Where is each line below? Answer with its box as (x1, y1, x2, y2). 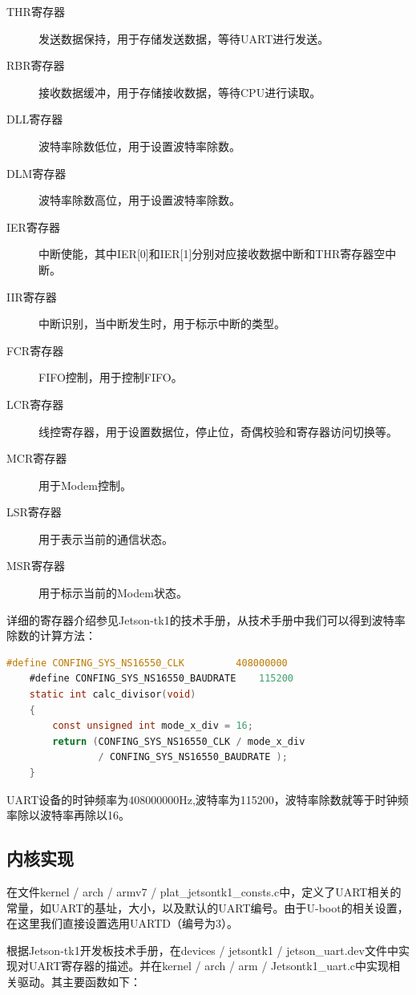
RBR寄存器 (6, 57, 65, 74)
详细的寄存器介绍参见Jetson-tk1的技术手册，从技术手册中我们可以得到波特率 (6, 611, 406, 628)
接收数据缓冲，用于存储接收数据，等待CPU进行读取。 (38, 83, 321, 100)
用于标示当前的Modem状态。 (38, 584, 188, 601)
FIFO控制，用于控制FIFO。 (38, 369, 183, 386)
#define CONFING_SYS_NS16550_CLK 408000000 (6, 657, 288, 669)
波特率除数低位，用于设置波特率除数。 (38, 137, 240, 154)
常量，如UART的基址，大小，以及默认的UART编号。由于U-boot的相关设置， (6, 899, 409, 916)
